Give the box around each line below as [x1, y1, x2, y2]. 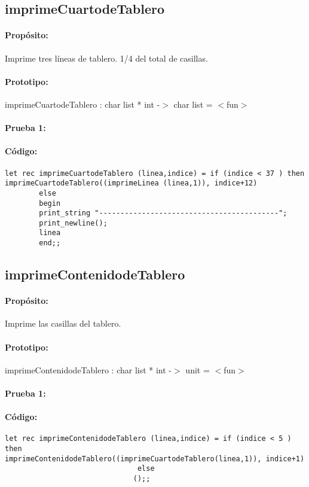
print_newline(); [39, 218, 108, 227]
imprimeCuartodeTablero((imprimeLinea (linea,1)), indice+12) [5, 179, 258, 188]
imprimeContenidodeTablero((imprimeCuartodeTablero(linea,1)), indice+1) [5, 454, 305, 463]
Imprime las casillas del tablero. [5, 317, 121, 330]
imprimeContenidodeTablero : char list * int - [5, 363, 172, 376]
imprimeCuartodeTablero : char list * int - [5, 98, 160, 110]
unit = [185, 363, 210, 376]
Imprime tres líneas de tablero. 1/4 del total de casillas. [5, 51, 208, 64]
